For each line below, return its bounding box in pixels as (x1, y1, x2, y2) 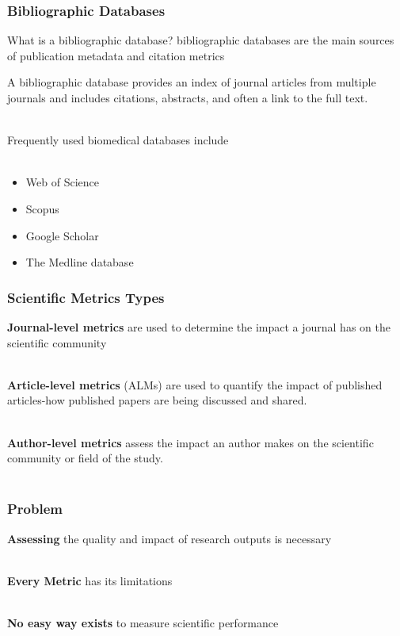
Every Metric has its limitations (7, 572, 173, 588)
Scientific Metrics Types (7, 287, 165, 307)
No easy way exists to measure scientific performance (7, 614, 279, 630)
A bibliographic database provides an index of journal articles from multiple (7, 74, 376, 90)
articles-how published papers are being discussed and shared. (7, 392, 307, 408)
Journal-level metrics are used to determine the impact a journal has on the (7, 318, 390, 335)
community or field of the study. (7, 450, 163, 466)
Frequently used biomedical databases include (7, 132, 229, 148)
